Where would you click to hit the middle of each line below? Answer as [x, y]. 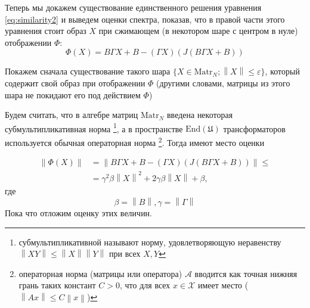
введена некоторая [200, 115]
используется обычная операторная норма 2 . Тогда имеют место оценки [135, 141]
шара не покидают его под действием [73, 94]
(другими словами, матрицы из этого [223, 83]
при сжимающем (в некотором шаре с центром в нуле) [198, 31]
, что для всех [145, 285]
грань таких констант [57, 285]
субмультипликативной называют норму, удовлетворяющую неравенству [150, 242]
